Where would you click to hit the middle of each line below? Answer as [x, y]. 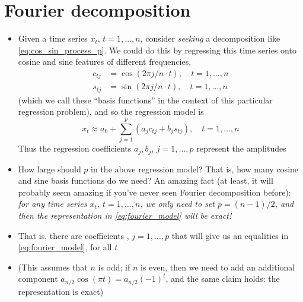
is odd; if [114, 267]
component [38, 279]
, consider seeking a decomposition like [210, 38]
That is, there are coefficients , [74, 235]
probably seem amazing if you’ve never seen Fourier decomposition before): [154, 192]
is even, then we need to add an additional [218, 267]
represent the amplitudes [241, 148]
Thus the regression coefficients [75, 148]
